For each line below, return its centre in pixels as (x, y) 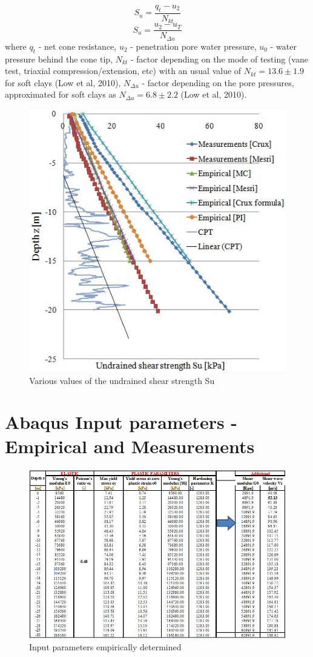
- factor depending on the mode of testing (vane (219, 59)
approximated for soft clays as (61, 94)
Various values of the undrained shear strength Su (122, 380)
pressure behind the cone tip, (59, 59)
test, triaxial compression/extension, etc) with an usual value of (123, 71)
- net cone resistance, (77, 46)
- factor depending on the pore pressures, (218, 82)
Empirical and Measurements (130, 446)
